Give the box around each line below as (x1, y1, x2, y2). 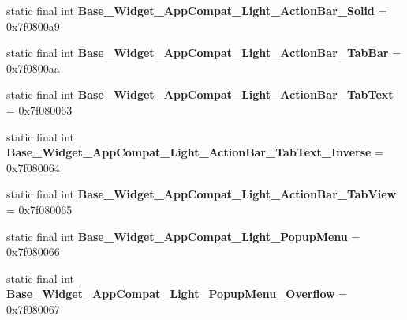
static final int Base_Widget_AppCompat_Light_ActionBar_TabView (6, 186, 397, 202)
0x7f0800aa (6, 59, 60, 76)
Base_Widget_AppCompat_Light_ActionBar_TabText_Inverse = (6, 144, 383, 160)
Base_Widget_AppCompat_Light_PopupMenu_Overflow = (6, 285, 348, 302)
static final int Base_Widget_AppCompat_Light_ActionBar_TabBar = (6, 44, 401, 61)
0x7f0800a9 (6, 17, 60, 34)
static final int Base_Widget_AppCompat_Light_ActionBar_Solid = (6, 2, 387, 18)
